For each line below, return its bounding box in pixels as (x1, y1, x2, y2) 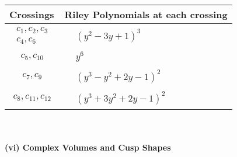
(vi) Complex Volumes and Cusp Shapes (5, 141, 171, 153)
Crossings (9, 8, 54, 21)
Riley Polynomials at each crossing (64, 8, 228, 21)
